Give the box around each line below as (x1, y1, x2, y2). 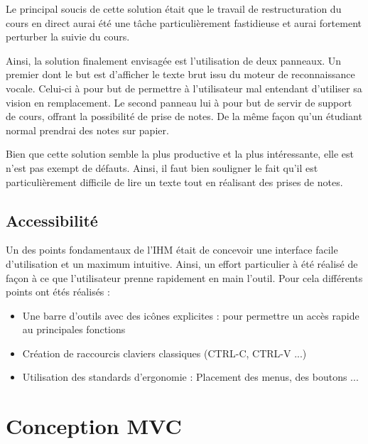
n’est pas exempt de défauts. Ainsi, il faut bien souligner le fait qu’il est (6, 160, 318, 175)
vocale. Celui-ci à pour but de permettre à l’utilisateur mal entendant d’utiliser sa (6, 80, 362, 95)
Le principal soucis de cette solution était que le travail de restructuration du (6, 1, 342, 16)
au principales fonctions (22, 322, 126, 337)
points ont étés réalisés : (6, 284, 110, 299)
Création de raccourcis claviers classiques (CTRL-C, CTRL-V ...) (22, 345, 307, 360)
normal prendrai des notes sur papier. (6, 122, 169, 137)
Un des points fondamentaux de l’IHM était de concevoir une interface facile (6, 242, 338, 257)
